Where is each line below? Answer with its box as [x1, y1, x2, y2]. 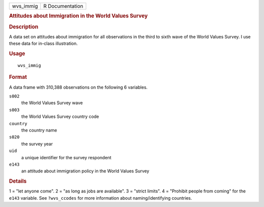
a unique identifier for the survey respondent [21, 154, 112, 160]
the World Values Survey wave [21, 100, 83, 106]
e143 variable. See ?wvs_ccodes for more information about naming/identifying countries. [9, 195, 192, 201]
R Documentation [43, 3, 83, 9]
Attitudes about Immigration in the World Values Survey [9, 13, 148, 19]
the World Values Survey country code [21, 113, 99, 119]
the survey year [21, 141, 53, 147]
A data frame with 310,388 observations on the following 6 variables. [9, 84, 148, 90]
